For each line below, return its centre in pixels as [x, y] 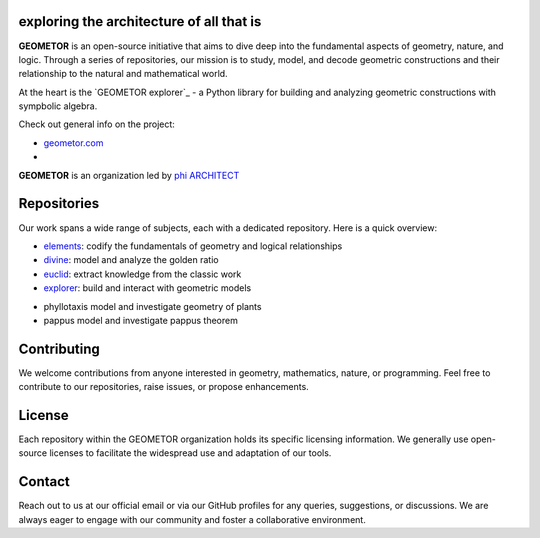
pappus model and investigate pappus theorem [141, 320]
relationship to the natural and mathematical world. [123, 74]
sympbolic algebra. [58, 106]
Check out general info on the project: [96, 124]
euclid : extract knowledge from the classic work [142, 274]
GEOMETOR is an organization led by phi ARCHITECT [129, 175]
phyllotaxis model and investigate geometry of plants [152, 306]
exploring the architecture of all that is [140, 21]
